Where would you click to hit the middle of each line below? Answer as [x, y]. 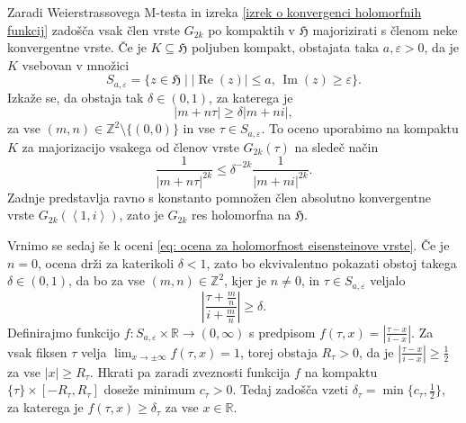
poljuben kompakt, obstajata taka [285, 47]
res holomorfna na [242, 215]
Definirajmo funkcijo [64, 332]
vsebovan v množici [76, 64]
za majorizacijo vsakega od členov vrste [130, 146]
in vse [199, 128]
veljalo [388, 280]
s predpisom [282, 332]
